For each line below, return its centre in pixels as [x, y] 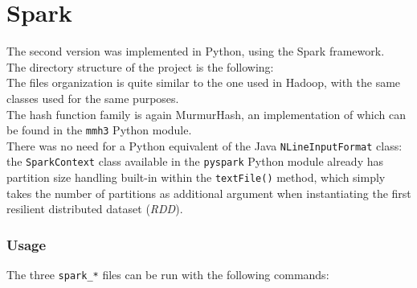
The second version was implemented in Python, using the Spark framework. [196, 51]
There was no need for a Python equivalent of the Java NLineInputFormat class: [204, 145]
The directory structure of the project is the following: [140, 66]
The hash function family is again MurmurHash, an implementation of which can [206, 114]
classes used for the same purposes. [93, 98]
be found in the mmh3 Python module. [99, 130]
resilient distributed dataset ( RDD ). [95, 209]
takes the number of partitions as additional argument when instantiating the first [209, 193]
